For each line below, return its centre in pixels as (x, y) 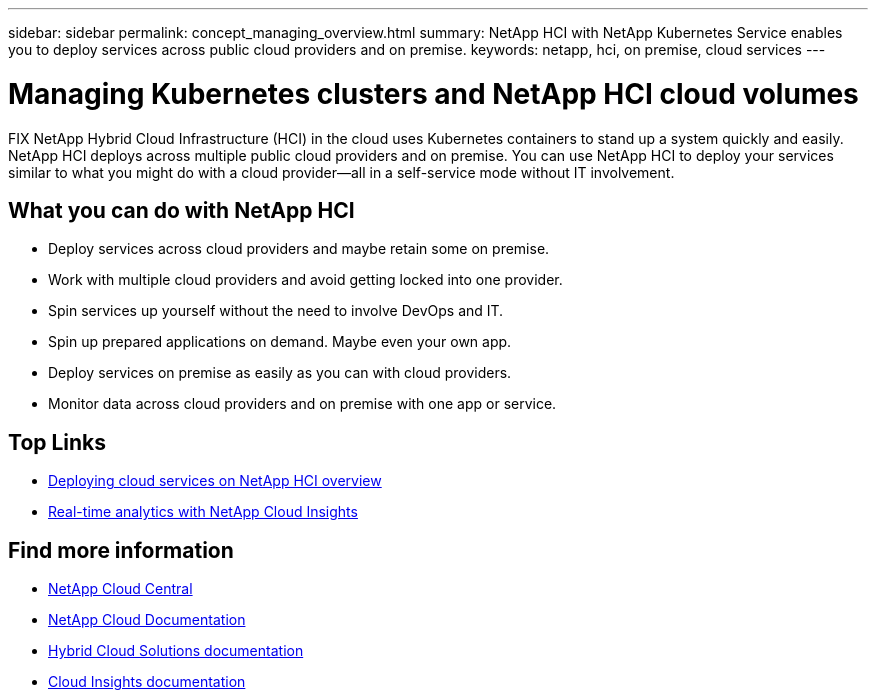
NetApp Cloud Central (120, 589)
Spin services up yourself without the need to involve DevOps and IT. (276, 311)
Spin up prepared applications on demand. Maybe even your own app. (280, 342)
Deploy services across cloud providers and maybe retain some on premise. (299, 249)
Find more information (121, 550)
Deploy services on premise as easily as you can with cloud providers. (280, 373)
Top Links (57, 442)
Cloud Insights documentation (147, 682)
